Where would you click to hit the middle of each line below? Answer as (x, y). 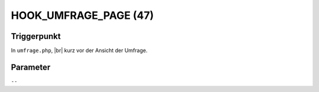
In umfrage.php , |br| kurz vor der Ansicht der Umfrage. (79, 51)
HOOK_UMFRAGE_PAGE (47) (82, 15)
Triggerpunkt (36, 36)
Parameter (31, 67)
